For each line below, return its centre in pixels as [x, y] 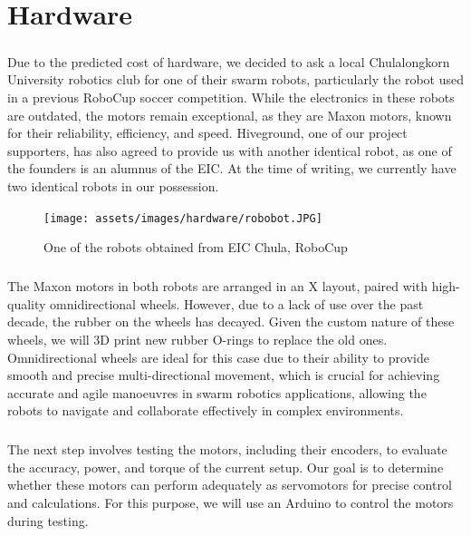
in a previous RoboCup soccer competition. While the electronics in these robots [231, 97]
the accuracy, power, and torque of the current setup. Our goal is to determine [226, 467]
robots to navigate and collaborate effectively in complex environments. [206, 410]
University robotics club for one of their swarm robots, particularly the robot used [235, 79]
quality [27, 303]
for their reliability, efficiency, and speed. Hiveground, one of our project [207, 133]
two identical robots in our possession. [113, 185]
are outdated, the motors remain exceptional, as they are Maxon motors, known [230, 115]
